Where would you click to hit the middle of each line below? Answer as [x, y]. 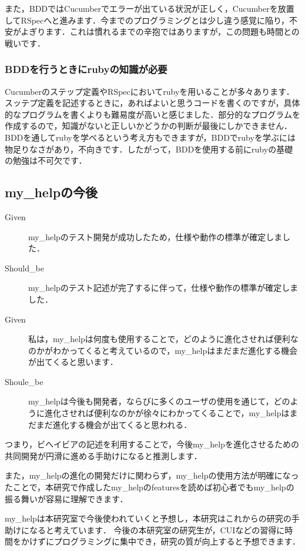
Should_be [24, 268]
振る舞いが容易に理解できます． [66, 498]
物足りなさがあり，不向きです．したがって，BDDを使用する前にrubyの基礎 [149, 149]
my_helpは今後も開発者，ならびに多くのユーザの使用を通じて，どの [159, 401]
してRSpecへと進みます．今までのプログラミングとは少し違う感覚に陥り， [147, 20]
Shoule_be [24, 381]
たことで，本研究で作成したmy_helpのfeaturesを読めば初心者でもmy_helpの [150, 487]
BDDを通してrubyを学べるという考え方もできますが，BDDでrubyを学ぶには [150, 137]
